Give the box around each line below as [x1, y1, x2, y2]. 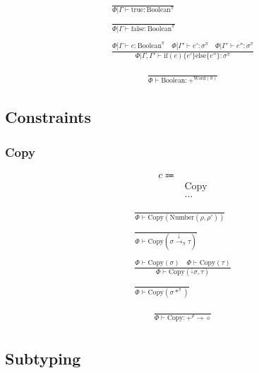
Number [169, 213, 195, 221]
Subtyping [5, 348, 81, 369]
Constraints [5, 106, 91, 128]
